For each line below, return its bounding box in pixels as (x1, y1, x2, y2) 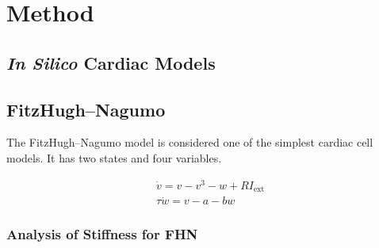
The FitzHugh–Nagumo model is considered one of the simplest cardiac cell (6, 134, 373, 151)
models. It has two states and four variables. (6, 149, 222, 166)
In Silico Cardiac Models (6, 50, 216, 74)
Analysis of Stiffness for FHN (6, 224, 198, 244)
